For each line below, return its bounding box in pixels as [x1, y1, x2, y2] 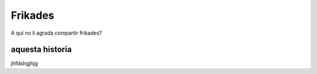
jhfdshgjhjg [11, 60, 38, 67]
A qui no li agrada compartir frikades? [11, 29, 102, 36]
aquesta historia [11, 45, 72, 55]
